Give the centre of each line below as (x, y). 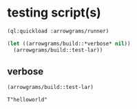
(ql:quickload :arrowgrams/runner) (58, 31)
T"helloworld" (28, 100)
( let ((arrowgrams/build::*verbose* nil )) (69, 43)
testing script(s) (54, 13)
